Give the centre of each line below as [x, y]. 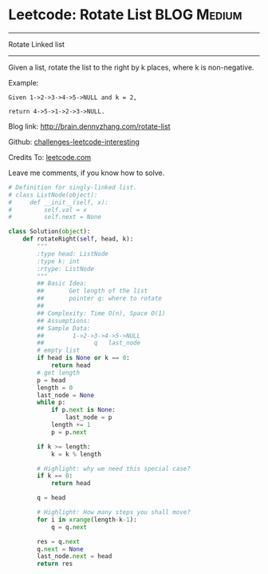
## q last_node [89, 343]
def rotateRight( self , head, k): [78, 239]
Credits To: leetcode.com [50, 157]
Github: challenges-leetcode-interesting [74, 142]
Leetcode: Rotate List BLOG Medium [125, 15]
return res [55, 564]
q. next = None [60, 549]
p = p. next [69, 432]
